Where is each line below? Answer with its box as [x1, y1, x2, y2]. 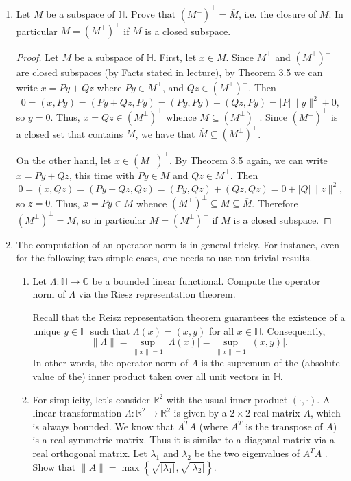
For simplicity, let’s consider [32, 392, 150, 406]
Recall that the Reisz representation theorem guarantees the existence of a [32, 310, 346, 325]
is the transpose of [245, 419, 323, 433]
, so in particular [75, 212, 146, 226]
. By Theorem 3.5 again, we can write [169, 152, 328, 167]
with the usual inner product [166, 392, 288, 406]
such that [90, 323, 130, 338]
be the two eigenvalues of [194, 446, 300, 460]
